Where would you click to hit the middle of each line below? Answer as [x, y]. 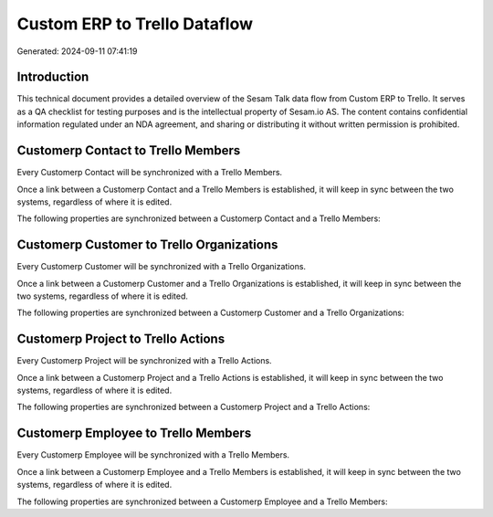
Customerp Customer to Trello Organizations [147, 245]
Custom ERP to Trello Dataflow [135, 24]
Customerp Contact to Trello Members [129, 151]
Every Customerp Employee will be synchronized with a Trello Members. [153, 455]
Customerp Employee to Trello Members [134, 433]
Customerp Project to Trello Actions [121, 339]
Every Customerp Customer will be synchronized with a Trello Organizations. [161, 267]
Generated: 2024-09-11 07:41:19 [77, 51]
